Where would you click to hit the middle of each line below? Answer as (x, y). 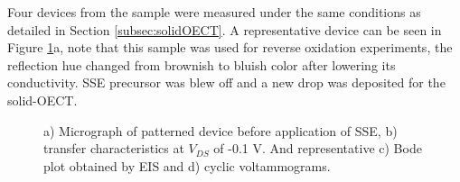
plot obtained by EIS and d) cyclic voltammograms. (187, 165)
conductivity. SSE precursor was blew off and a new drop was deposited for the (226, 82)
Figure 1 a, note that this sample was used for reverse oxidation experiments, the (230, 47)
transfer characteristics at (114, 148)
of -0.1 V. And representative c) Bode (318, 148)
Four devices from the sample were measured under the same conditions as (214, 12)
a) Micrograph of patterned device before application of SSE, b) (221, 130)
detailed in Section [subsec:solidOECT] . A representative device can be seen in (225, 29)
